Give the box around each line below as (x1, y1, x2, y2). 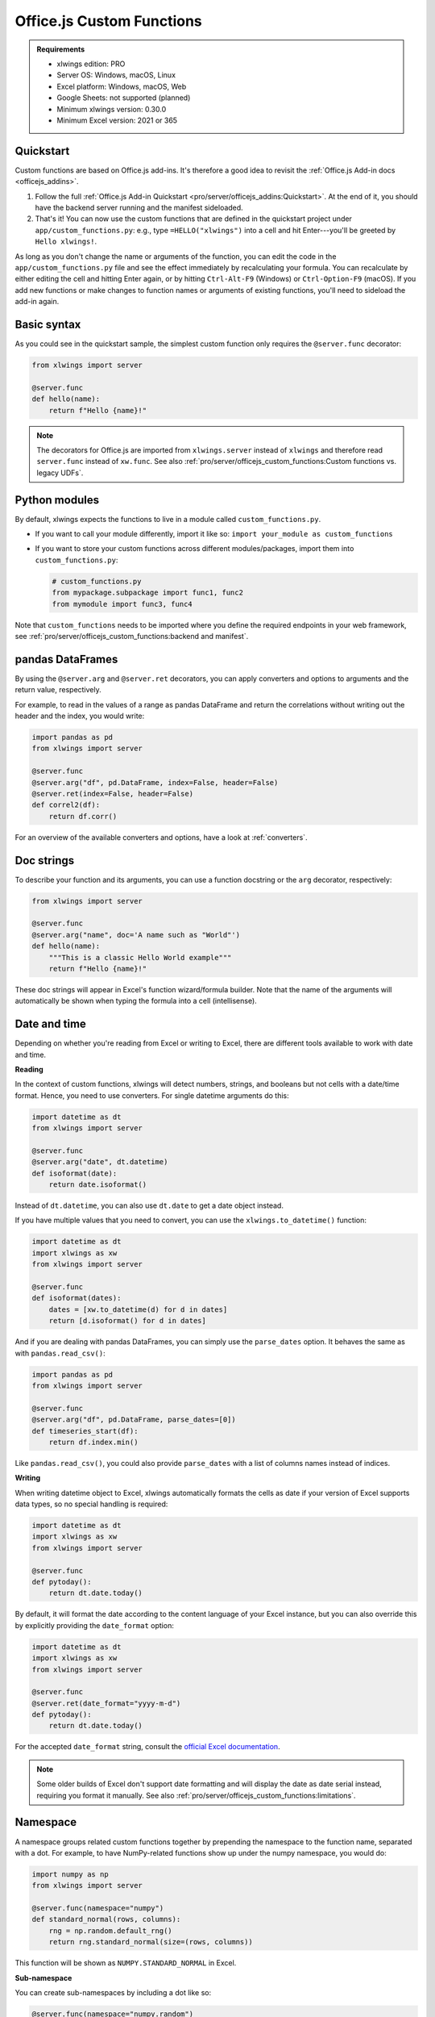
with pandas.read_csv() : (14, 1348, 106, 1358)
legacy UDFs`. (36, 468, 84, 478)
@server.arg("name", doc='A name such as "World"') (31, 930, 241, 939)
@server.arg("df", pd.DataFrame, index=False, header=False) (31, 778, 279, 787)
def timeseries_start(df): (31, 1426, 139, 1435)
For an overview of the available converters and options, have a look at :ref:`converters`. (14, 832, 308, 842)
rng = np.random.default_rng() (48, 1926, 172, 1936)
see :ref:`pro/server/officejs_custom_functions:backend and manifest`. (14, 631, 249, 641)
